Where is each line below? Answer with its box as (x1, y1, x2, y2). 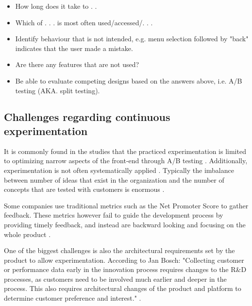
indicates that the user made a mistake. (15, 43, 133, 53)
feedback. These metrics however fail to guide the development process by (4, 210, 223, 220)
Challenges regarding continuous (4, 109, 170, 124)
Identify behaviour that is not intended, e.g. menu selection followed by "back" (15, 34, 249, 44)
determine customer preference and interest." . (4, 293, 141, 303)
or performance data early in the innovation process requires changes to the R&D (4, 264, 247, 274)
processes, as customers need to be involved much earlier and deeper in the (4, 273, 227, 284)
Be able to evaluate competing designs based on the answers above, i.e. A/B (15, 75, 242, 85)
